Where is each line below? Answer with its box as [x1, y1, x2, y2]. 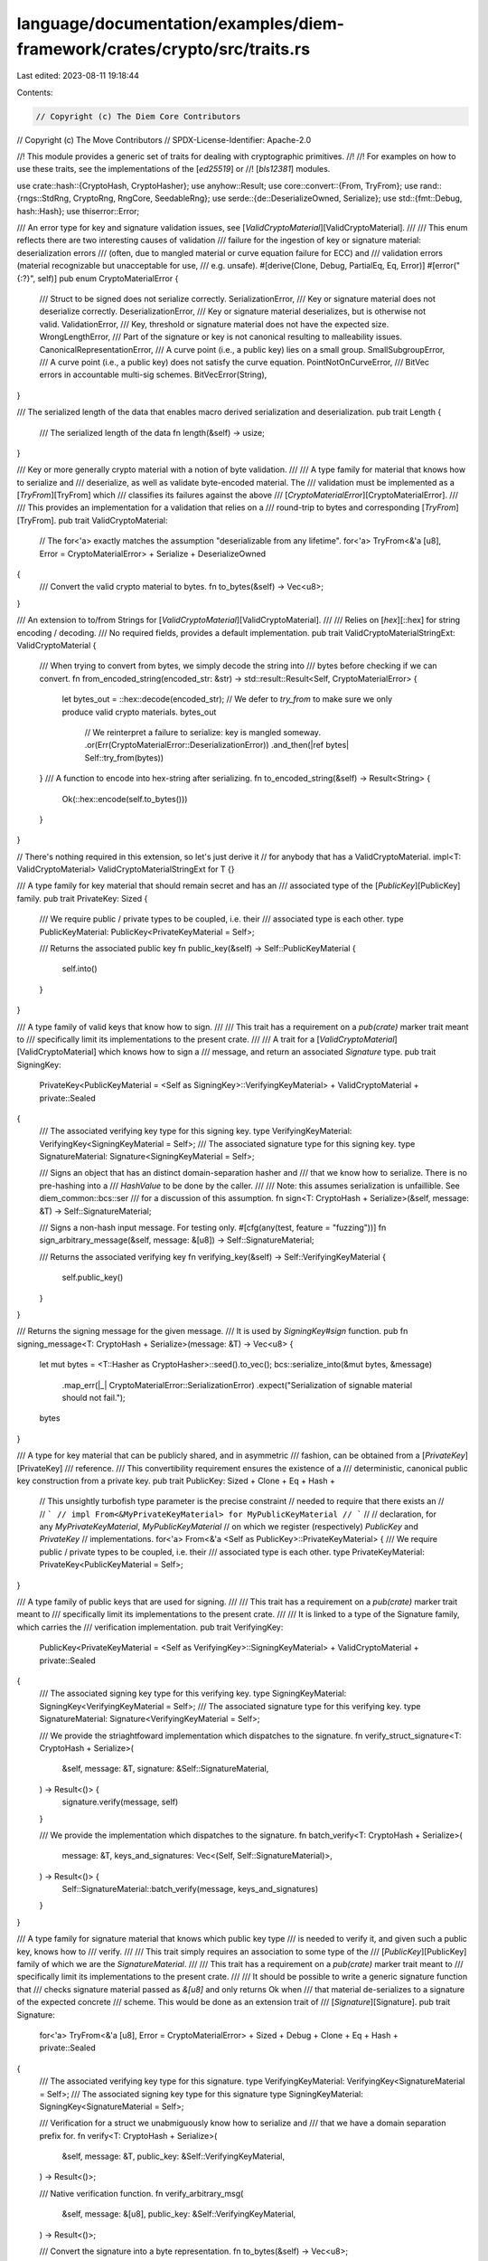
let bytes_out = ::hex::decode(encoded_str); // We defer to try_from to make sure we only [61, 694, 393, 705]
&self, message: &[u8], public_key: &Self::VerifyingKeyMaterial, [61, 2209, 296, 2219]
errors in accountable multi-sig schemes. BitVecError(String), [39, 369, 267, 380]
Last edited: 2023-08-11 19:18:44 [16, 71, 140, 81]
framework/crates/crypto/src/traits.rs [16, 39, 311, 59]
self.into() [61, 963, 99, 974]
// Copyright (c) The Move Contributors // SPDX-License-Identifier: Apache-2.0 [16, 134, 312, 145]
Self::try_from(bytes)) [84, 752, 164, 763]
